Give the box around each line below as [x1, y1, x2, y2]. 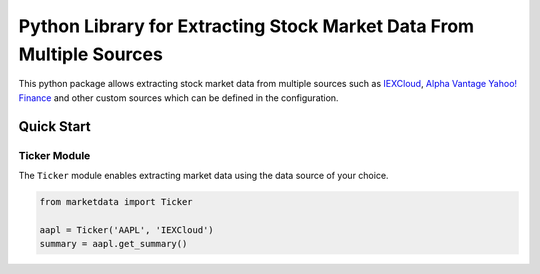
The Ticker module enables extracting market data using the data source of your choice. [18, 169, 389, 181]
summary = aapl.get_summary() [39, 238, 188, 250]
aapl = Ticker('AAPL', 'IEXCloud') [39, 224, 214, 235]
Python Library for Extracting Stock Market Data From [18, 15, 475, 37]
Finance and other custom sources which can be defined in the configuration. [18, 91, 339, 104]
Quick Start [18, 118, 91, 135]
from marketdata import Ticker [39, 196, 194, 207]
